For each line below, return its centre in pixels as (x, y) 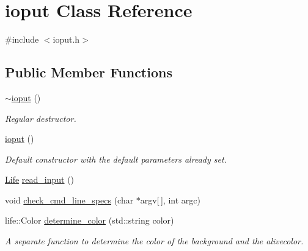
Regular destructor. (41, 118)
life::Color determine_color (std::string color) (90, 220)
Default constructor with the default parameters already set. (116, 159)
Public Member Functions (89, 72)
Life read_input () (40, 179)
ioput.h (66, 39)
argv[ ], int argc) (170, 200)
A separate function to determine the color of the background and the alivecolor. (154, 241)
